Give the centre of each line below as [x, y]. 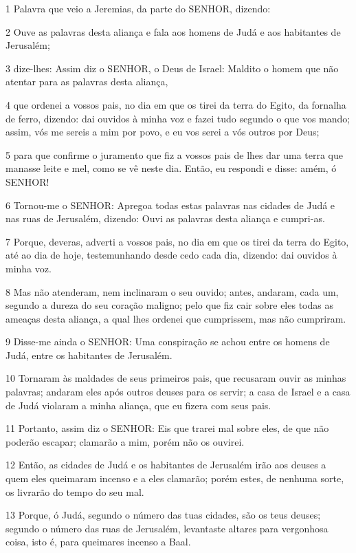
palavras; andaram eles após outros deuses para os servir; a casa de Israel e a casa [178, 392]
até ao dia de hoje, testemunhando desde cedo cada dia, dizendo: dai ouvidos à [171, 255]
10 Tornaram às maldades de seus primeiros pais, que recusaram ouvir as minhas [176, 378]
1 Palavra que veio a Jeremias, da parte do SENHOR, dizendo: [138, 8]
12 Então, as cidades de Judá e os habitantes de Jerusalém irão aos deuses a [166, 465]
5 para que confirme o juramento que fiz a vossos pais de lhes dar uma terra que [174, 154]
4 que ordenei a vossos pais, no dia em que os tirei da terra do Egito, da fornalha [176, 104]
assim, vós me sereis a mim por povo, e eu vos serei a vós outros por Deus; [163, 132]
